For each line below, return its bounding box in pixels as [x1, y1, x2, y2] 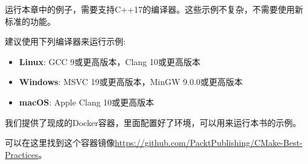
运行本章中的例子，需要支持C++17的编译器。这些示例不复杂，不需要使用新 [5, 3, 303, 15]
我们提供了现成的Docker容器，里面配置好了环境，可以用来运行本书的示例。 [5, 116, 301, 128]
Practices [5, 148, 39, 160]
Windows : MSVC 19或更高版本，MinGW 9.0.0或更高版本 [19, 75, 243, 88]
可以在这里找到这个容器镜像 [5, 136, 115, 149]
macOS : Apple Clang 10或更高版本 [19, 95, 155, 108]
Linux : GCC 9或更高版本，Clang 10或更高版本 [19, 55, 201, 68]
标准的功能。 [5, 14, 56, 27]
